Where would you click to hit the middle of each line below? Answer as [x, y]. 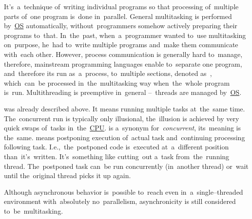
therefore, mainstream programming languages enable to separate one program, [123, 64]
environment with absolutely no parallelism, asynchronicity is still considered [120, 201]
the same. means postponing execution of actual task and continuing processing [125, 137]
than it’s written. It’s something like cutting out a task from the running [117, 156]
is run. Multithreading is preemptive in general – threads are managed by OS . [123, 92]
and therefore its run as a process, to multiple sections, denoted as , [108, 73]
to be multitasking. [34, 210]
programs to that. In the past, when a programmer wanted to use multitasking [125, 35]
